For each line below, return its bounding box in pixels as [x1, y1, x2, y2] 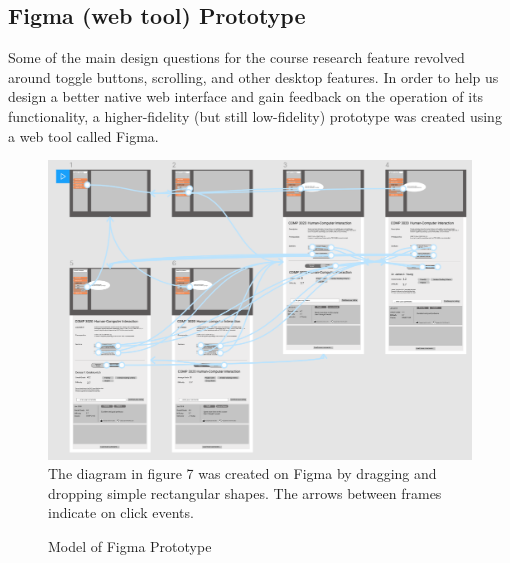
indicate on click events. [48, 502, 194, 523]
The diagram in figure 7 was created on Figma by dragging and [48, 463, 437, 484]
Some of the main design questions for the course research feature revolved [8, 47, 465, 68]
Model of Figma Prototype [48, 535, 212, 556]
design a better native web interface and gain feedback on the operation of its [8, 86, 484, 107]
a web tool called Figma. [8, 125, 159, 146]
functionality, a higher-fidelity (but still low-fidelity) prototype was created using [8, 105, 502, 126]
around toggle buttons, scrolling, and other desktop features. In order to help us [8, 66, 499, 87]
